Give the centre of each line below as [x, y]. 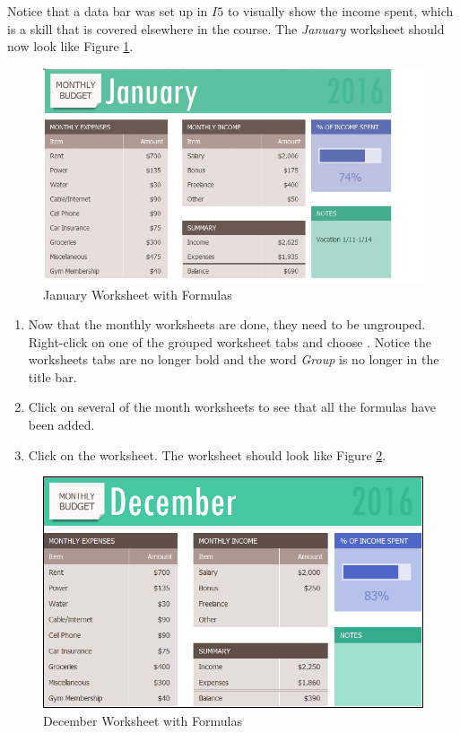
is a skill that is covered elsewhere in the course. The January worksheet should [226, 28]
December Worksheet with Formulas [143, 720]
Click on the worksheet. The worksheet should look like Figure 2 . [207, 454]
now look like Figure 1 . [70, 46]
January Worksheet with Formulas [138, 294]
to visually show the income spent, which [340, 11]
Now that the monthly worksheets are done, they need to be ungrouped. [227, 324]
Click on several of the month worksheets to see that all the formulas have [232, 407]
